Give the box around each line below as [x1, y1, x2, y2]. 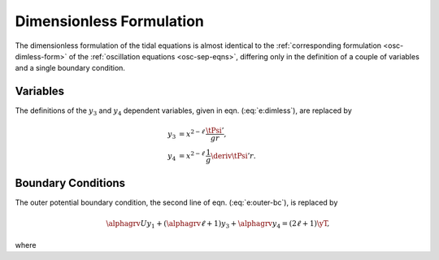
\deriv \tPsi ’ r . [211, 151, 256, 160]
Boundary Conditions [15, 175, 126, 190]
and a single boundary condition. [15, 63, 126, 73]
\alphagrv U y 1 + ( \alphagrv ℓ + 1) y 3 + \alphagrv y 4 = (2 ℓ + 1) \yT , [106, 219, 330, 230]
